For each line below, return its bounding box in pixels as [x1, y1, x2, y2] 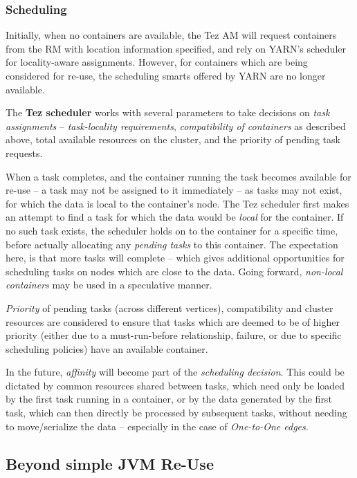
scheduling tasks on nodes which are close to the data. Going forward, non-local [6, 264, 343, 278]
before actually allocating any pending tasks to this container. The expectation [6, 237, 338, 251]
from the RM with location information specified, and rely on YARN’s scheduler [6, 41, 346, 55]
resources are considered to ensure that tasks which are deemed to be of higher [6, 314, 340, 329]
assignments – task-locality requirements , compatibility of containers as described [6, 118, 346, 133]
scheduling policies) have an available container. [6, 341, 208, 356]
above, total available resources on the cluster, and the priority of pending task [6, 132, 340, 147]
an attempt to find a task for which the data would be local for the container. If [6, 210, 344, 224]
